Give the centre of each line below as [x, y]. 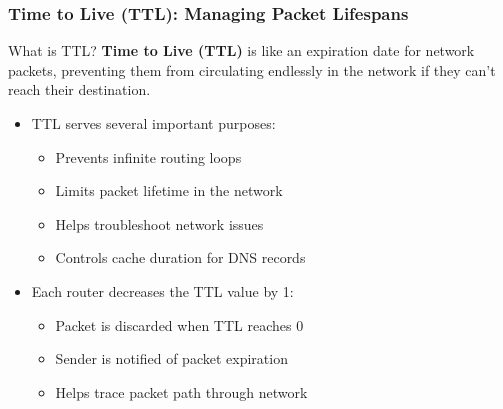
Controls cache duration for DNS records [180, 257]
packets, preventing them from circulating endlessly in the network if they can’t [252, 69]
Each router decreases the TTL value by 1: [162, 290]
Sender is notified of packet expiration [171, 358]
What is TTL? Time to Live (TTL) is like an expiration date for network [241, 50]
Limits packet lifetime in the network [169, 190]
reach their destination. [79, 89]
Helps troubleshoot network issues [159, 223]
